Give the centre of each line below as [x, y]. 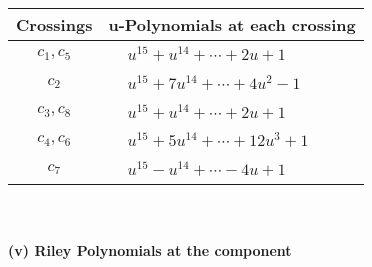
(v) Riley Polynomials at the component [150, 249]
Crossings [54, 24]
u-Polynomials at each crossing [232, 24]
